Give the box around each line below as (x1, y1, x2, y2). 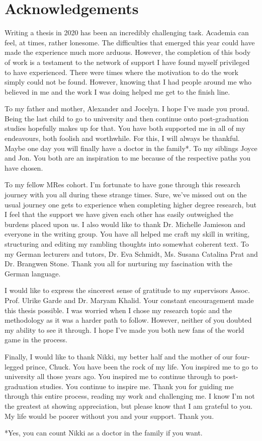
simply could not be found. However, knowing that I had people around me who (5, 77, 251, 87)
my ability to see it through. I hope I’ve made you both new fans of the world (5, 324, 244, 335)
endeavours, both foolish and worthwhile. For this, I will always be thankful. (5, 133, 240, 143)
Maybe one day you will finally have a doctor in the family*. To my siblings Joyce (5, 142, 257, 153)
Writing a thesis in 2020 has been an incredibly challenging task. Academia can (5, 27, 249, 38)
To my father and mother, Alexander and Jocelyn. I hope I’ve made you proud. (5, 103, 249, 114)
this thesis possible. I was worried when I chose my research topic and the (5, 305, 232, 315)
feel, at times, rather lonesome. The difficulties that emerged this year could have (5, 37, 255, 47)
